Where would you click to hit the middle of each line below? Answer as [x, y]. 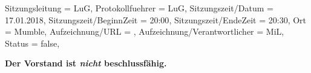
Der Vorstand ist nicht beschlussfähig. [86, 63]
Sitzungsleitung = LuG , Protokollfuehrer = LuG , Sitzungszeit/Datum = [139, 8]
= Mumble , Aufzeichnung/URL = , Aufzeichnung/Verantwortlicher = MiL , [145, 31]
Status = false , [32, 43]
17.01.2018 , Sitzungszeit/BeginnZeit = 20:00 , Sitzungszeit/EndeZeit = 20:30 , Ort [156, 19]
